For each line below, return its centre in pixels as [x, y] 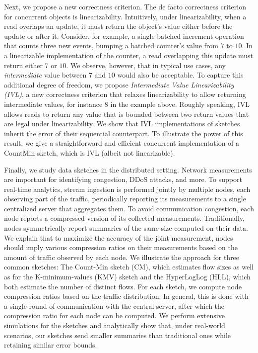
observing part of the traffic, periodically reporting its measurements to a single [125, 199]
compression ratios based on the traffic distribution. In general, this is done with [126, 296]
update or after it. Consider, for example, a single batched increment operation [124, 36]
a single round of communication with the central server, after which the [114, 306]
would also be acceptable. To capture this [180, 75]
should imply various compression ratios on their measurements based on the [121, 247]
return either [23, 65]
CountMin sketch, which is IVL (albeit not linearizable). [90, 152]
